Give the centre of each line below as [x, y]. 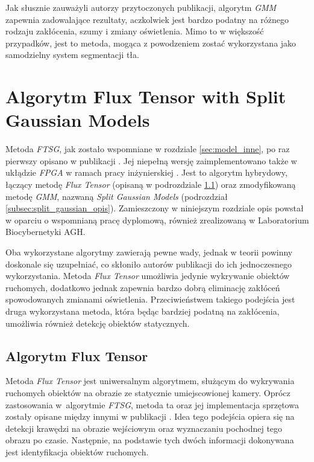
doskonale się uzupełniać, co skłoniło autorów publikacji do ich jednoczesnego [149, 264]
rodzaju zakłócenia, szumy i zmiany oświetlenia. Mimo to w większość [135, 31]
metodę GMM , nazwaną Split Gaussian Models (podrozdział [117, 196]
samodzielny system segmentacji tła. [72, 55]
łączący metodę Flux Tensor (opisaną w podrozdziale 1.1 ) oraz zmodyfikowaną [151, 184]
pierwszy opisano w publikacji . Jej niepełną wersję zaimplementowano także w [151, 160]
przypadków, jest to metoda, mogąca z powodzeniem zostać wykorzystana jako [151, 43]
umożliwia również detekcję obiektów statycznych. [98, 323]
